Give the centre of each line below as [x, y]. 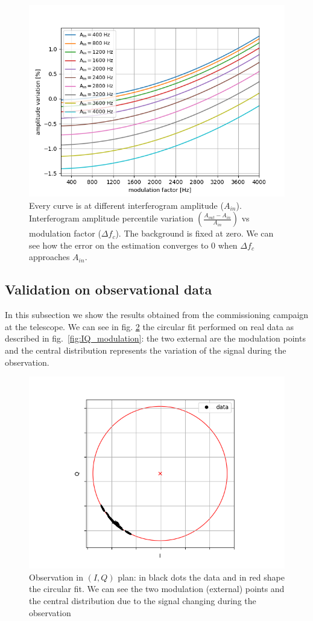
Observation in [56, 577]
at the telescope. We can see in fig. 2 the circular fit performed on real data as [150, 326]
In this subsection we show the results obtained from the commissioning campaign [157, 315]
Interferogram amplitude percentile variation [111, 218]
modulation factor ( [65, 233]
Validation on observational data [109, 289]
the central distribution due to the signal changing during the [143, 600]
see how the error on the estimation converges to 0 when [133, 245]
